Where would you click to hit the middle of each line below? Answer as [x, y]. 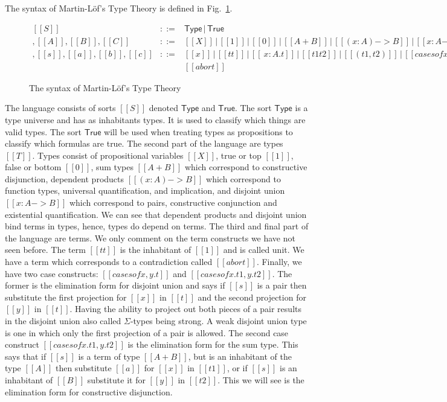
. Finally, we [279, 262]
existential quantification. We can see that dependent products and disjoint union [156, 214]
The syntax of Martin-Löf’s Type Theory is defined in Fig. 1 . [119, 8]
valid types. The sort [43, 131]
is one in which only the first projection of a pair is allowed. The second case [147, 332]
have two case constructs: [52, 273]
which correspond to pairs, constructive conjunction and [173, 203]
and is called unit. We [264, 250]
